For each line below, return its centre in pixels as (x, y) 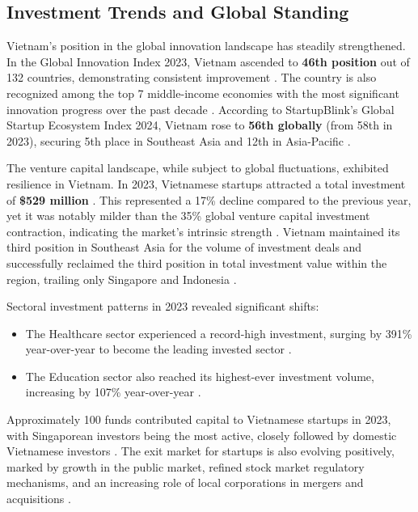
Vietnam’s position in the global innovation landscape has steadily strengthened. (206, 46)
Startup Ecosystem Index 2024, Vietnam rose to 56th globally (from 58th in (200, 125)
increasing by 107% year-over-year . (113, 392)
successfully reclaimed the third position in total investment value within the (197, 262)
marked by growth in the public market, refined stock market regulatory (186, 466)
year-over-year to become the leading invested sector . (158, 349)
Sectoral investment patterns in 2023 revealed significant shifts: (163, 306)
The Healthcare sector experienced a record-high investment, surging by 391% (219, 333)
